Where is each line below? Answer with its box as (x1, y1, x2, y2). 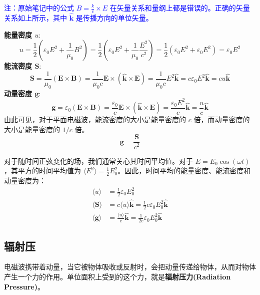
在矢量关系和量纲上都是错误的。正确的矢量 (109, 3, 250, 13)
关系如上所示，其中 (4, 13, 67, 23)
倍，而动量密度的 (193, 114, 250, 125)
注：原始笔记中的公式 (4, 3, 74, 13)
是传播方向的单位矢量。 (75, 13, 153, 23)
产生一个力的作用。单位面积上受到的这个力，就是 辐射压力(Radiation (4, 271, 231, 281)
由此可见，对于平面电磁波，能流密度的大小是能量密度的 (4, 114, 186, 125)
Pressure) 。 (4, 281, 44, 291)
